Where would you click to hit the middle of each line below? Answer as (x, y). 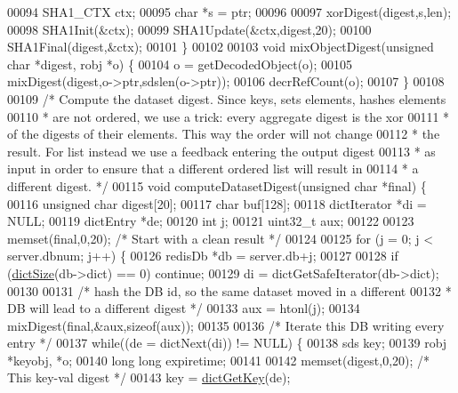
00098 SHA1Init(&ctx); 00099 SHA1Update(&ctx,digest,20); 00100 (189, 29)
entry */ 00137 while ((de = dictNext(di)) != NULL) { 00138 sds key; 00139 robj (227, 343)
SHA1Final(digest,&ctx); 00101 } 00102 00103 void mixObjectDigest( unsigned (221, 47)
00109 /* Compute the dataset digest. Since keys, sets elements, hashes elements (227, 98)
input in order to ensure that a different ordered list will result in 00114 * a (213, 168)
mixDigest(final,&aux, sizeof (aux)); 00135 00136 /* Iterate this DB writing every (226, 325)
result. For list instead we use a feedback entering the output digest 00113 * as (221, 151)
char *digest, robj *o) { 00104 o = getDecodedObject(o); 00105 (180, 64)
